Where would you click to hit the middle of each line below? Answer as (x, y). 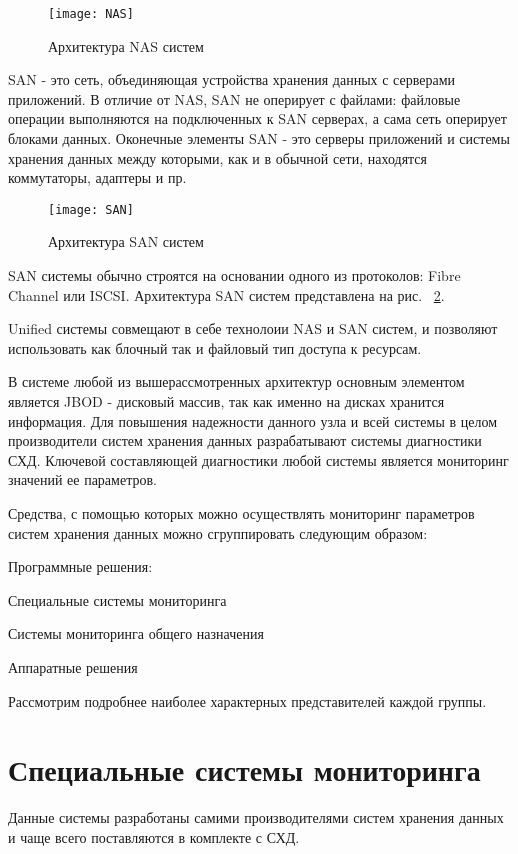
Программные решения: (80, 566)
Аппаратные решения (73, 666)
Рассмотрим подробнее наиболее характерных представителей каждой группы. (247, 700)
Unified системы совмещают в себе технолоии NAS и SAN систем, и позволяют (253, 328)
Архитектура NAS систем (126, 45)
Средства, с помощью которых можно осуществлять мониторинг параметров (241, 513)
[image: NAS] (91, 14)
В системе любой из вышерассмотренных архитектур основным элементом (236, 381)
